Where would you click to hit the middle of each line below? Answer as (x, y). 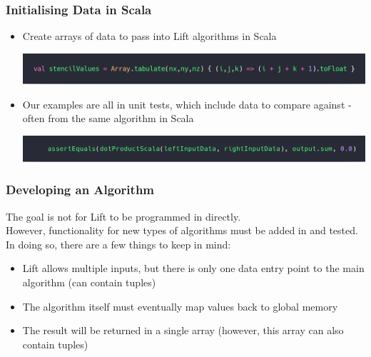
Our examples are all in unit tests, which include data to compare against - (187, 104)
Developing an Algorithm (80, 190)
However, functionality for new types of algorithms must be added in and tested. (182, 230)
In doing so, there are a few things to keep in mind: (118, 244)
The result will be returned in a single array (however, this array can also (183, 330)
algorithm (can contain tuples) (89, 282)
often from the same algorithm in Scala (108, 118)
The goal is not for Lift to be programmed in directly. (123, 216)
